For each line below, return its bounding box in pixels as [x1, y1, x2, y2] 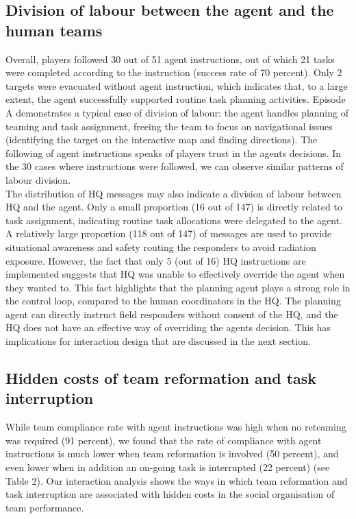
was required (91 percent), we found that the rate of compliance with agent [5, 433, 322, 447]
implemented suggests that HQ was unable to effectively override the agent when [5, 267, 345, 281]
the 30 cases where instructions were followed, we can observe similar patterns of [5, 159, 344, 173]
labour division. [5, 172, 71, 186]
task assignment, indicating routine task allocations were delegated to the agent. [5, 213, 342, 227]
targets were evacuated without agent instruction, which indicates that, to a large [5, 78, 348, 93]
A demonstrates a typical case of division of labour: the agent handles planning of [5, 105, 348, 119]
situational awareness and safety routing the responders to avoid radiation [5, 239, 316, 254]
